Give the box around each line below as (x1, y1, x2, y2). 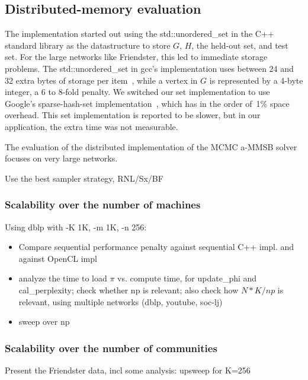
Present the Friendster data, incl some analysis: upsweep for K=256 (5, 363, 251, 376)
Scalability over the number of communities (5, 340, 217, 355)
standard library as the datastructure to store (5, 39, 171, 51)
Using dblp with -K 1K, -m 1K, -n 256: (5, 220, 147, 233)
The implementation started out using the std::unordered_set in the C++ (5, 27, 274, 40)
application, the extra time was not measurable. (5, 120, 178, 132)
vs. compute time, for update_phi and (117, 272, 257, 284)
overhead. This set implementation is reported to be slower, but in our (5, 109, 261, 121)
